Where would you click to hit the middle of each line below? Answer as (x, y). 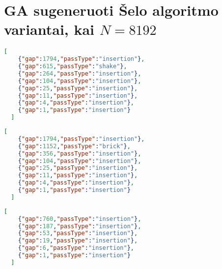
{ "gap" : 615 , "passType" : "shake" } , (72, 67)
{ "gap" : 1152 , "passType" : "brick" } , (74, 146)
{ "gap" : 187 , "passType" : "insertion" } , (80, 226)
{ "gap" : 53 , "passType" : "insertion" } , (78, 233)
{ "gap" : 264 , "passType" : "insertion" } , (80, 73)
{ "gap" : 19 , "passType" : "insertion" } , (78, 241)
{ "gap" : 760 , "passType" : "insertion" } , (80, 219)
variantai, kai (49, 29)
